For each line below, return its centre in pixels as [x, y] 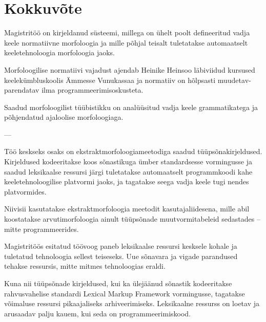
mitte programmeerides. [42, 229]
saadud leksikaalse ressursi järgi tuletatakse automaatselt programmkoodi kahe [128, 171]
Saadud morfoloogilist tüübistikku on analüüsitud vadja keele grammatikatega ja [131, 107]
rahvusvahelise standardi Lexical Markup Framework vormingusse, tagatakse [125, 293]
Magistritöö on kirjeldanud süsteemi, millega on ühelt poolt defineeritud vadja [127, 33]
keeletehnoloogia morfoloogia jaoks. [59, 52]
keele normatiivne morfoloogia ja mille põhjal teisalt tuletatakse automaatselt [126, 42]
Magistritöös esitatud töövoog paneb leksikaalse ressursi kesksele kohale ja [121, 246]
